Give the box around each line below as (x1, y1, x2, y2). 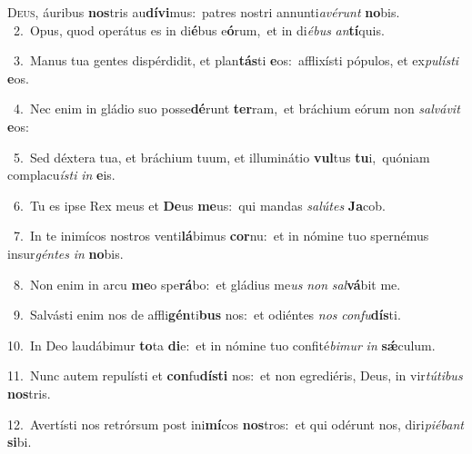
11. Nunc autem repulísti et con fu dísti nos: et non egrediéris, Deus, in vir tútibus (7, 366, 463, 385)
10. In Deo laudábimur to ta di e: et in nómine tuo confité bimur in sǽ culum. (7, 335, 436, 354)
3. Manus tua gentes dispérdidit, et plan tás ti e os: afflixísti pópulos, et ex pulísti (13, 51, 459, 70)
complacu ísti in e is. (7, 165, 115, 184)
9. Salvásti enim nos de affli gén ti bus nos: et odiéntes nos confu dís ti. (13, 305, 401, 324)
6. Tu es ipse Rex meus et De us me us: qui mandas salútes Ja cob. (13, 195, 386, 214)
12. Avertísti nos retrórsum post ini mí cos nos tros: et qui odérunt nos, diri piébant (7, 414, 464, 433)
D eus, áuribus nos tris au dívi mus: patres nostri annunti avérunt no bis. (7, 3, 400, 21)
